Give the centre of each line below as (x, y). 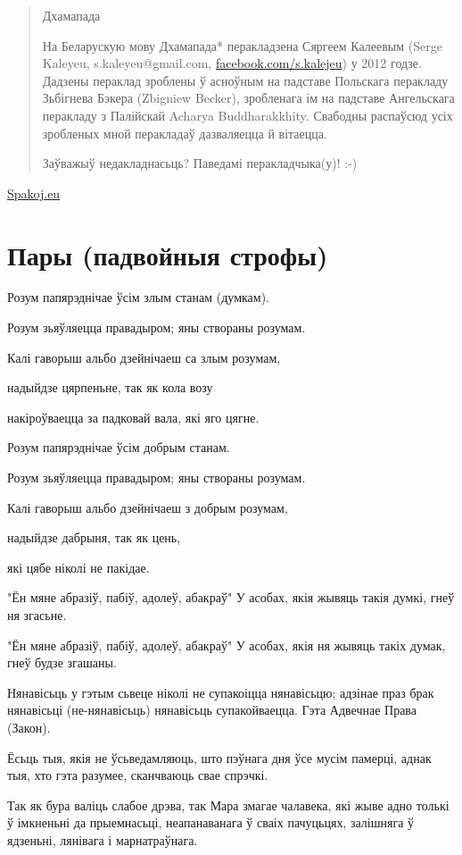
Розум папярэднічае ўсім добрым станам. (119, 447)
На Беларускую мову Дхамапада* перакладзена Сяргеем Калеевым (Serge (242, 45)
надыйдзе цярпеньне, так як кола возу (110, 387)
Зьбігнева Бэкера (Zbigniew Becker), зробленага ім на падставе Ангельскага (248, 98)
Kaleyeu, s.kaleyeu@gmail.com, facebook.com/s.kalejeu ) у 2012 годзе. (232, 63)
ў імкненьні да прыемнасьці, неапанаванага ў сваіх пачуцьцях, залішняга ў (211, 822)
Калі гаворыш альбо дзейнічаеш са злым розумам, (144, 357)
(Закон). (29, 727)
